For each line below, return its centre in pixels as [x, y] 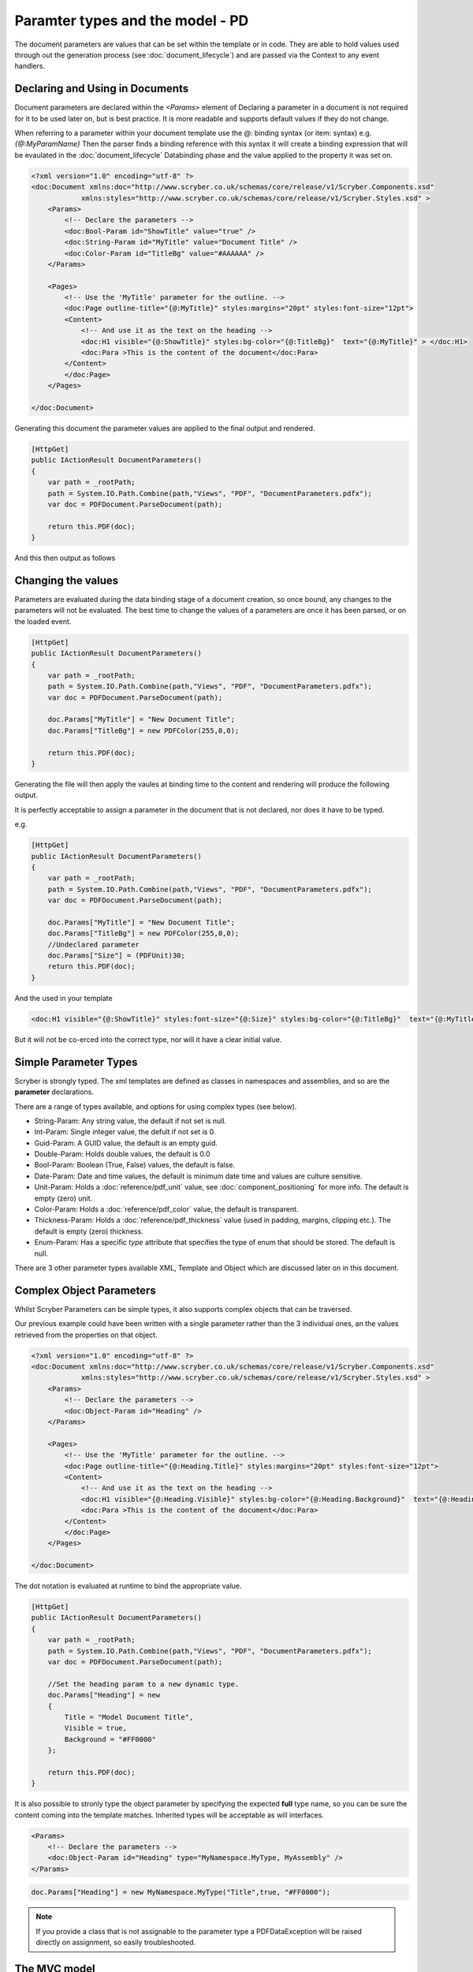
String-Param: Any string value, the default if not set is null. [130, 1121]
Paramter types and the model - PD [132, 21]
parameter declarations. [54, 1092]
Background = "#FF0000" [110, 1739]
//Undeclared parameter [93, 944]
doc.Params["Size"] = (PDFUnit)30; [116, 956]
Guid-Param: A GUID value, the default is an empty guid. [126, 1143]
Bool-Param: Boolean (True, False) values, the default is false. [135, 1165]
